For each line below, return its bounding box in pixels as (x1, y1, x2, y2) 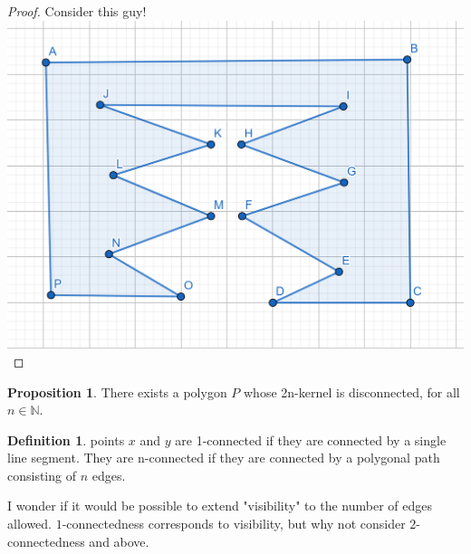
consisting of (7, 465, 76, 484)
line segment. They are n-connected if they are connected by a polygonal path (7, 448, 440, 467)
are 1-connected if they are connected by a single (175, 430, 447, 449)
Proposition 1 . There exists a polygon (7, 382, 227, 401)
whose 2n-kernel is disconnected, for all (244, 382, 460, 401)
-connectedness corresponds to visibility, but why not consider (62, 514, 406, 533)
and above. (89, 531, 149, 550)
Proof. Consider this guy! (7, 2, 147, 20)
